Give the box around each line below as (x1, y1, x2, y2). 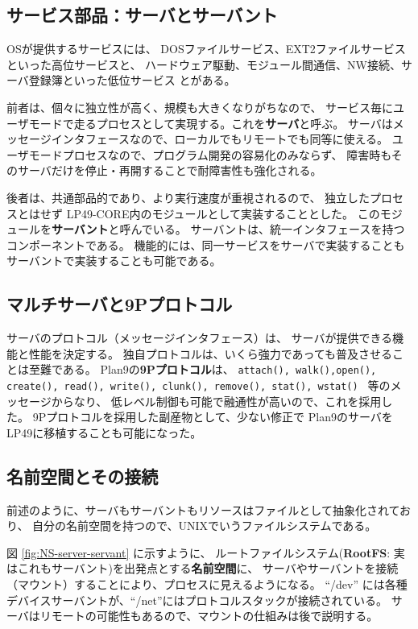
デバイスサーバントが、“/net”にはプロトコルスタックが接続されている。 (6, 591, 388, 608)
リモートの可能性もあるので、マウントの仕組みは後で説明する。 (39, 607, 379, 624)
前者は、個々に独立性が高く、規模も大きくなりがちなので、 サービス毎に (6, 98, 394, 115)
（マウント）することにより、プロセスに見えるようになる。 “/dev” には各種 (6, 575, 408, 592)
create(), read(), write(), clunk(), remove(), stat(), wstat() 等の (6, 376, 391, 393)
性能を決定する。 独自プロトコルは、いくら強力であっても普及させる (28, 345, 393, 362)
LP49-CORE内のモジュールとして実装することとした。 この (66, 205, 380, 221)
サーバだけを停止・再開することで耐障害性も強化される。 (17, 162, 322, 179)
